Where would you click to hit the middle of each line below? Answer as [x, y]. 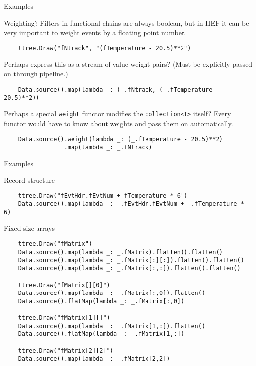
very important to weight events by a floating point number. [95, 32]
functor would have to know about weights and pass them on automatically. [119, 123]
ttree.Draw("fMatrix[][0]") [64, 285]
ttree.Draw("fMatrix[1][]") [64, 318]
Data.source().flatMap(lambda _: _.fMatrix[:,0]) [101, 301]
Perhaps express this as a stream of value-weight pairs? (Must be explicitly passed [128, 64]
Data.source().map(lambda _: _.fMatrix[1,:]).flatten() [112, 326]
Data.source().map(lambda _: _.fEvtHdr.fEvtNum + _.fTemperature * [131, 204]
